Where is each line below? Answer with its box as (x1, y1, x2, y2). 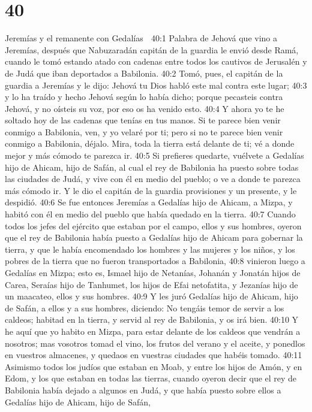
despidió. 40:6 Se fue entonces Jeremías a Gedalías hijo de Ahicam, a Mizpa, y (5, 196, 293, 208)
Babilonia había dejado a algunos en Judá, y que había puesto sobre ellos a (5, 383, 281, 396)
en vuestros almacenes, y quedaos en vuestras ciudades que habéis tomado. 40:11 (5, 349, 302, 361)
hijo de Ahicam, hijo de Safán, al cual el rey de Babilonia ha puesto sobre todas (5, 160, 299, 173)
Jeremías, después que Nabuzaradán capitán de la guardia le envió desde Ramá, (5, 43, 299, 56)
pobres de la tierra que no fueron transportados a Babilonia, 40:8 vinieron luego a (5, 255, 305, 267)
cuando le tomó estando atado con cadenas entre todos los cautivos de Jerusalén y (5, 55, 307, 68)
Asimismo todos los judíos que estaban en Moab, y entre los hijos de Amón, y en (5, 360, 302, 372)
